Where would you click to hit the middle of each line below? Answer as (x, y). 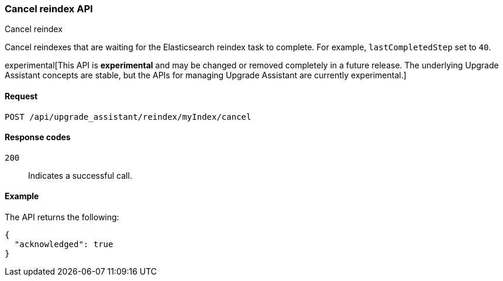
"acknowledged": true (64, 244)
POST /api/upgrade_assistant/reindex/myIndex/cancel (128, 117)
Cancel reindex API (49, 9)
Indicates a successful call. (80, 175)
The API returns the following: (62, 217)
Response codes (38, 137)
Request (21, 96)
